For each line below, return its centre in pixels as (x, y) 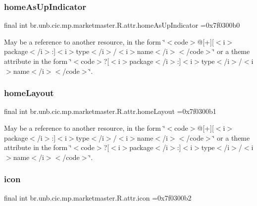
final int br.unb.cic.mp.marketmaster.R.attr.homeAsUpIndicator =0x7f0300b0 (122, 25)
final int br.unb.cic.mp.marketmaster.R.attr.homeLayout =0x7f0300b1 (110, 111)
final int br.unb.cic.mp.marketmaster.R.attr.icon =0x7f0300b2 (98, 197)
